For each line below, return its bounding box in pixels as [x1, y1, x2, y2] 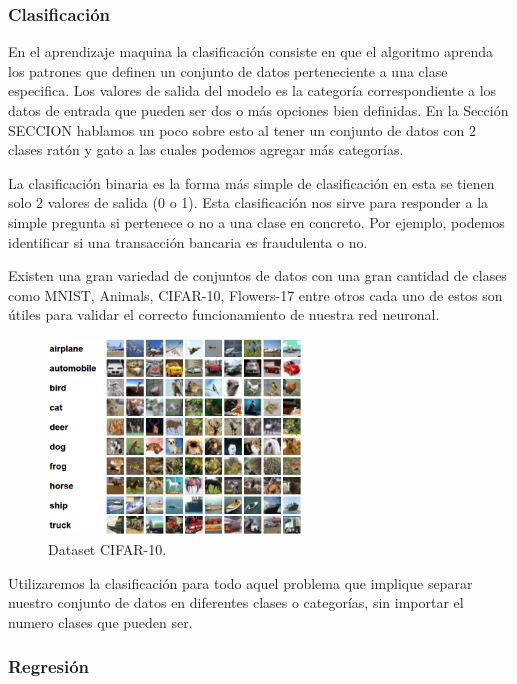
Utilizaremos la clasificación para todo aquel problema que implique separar [8, 572, 473, 593]
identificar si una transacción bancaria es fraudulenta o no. [8, 231, 368, 252]
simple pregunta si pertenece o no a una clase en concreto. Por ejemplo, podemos [8, 211, 505, 232]
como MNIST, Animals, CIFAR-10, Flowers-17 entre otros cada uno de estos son [8, 284, 503, 305]
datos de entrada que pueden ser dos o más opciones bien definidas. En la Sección [8, 100, 509, 120]
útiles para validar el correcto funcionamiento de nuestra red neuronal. [8, 304, 440, 325]
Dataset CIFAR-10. [48, 539, 167, 560]
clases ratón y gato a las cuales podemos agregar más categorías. [8, 139, 404, 160]
